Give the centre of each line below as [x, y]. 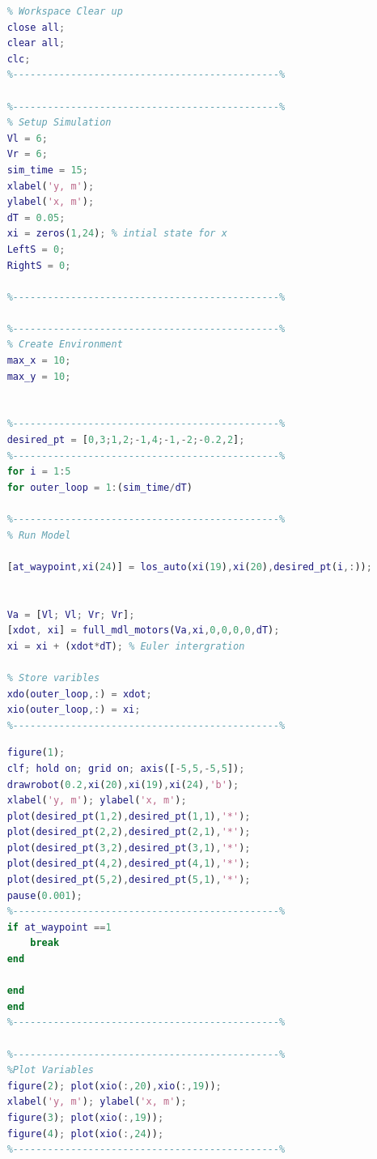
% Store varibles [53, 678]
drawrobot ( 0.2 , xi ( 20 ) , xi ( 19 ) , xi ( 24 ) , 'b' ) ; [123, 784]
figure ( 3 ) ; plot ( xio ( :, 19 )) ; [85, 1117]
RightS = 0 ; [39, 265]
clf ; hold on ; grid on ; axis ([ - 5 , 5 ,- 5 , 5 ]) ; [126, 768]
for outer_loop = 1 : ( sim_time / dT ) [100, 487]
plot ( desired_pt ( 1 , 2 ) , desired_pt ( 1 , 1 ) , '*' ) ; [129, 816]
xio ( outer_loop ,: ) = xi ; [74, 710]
